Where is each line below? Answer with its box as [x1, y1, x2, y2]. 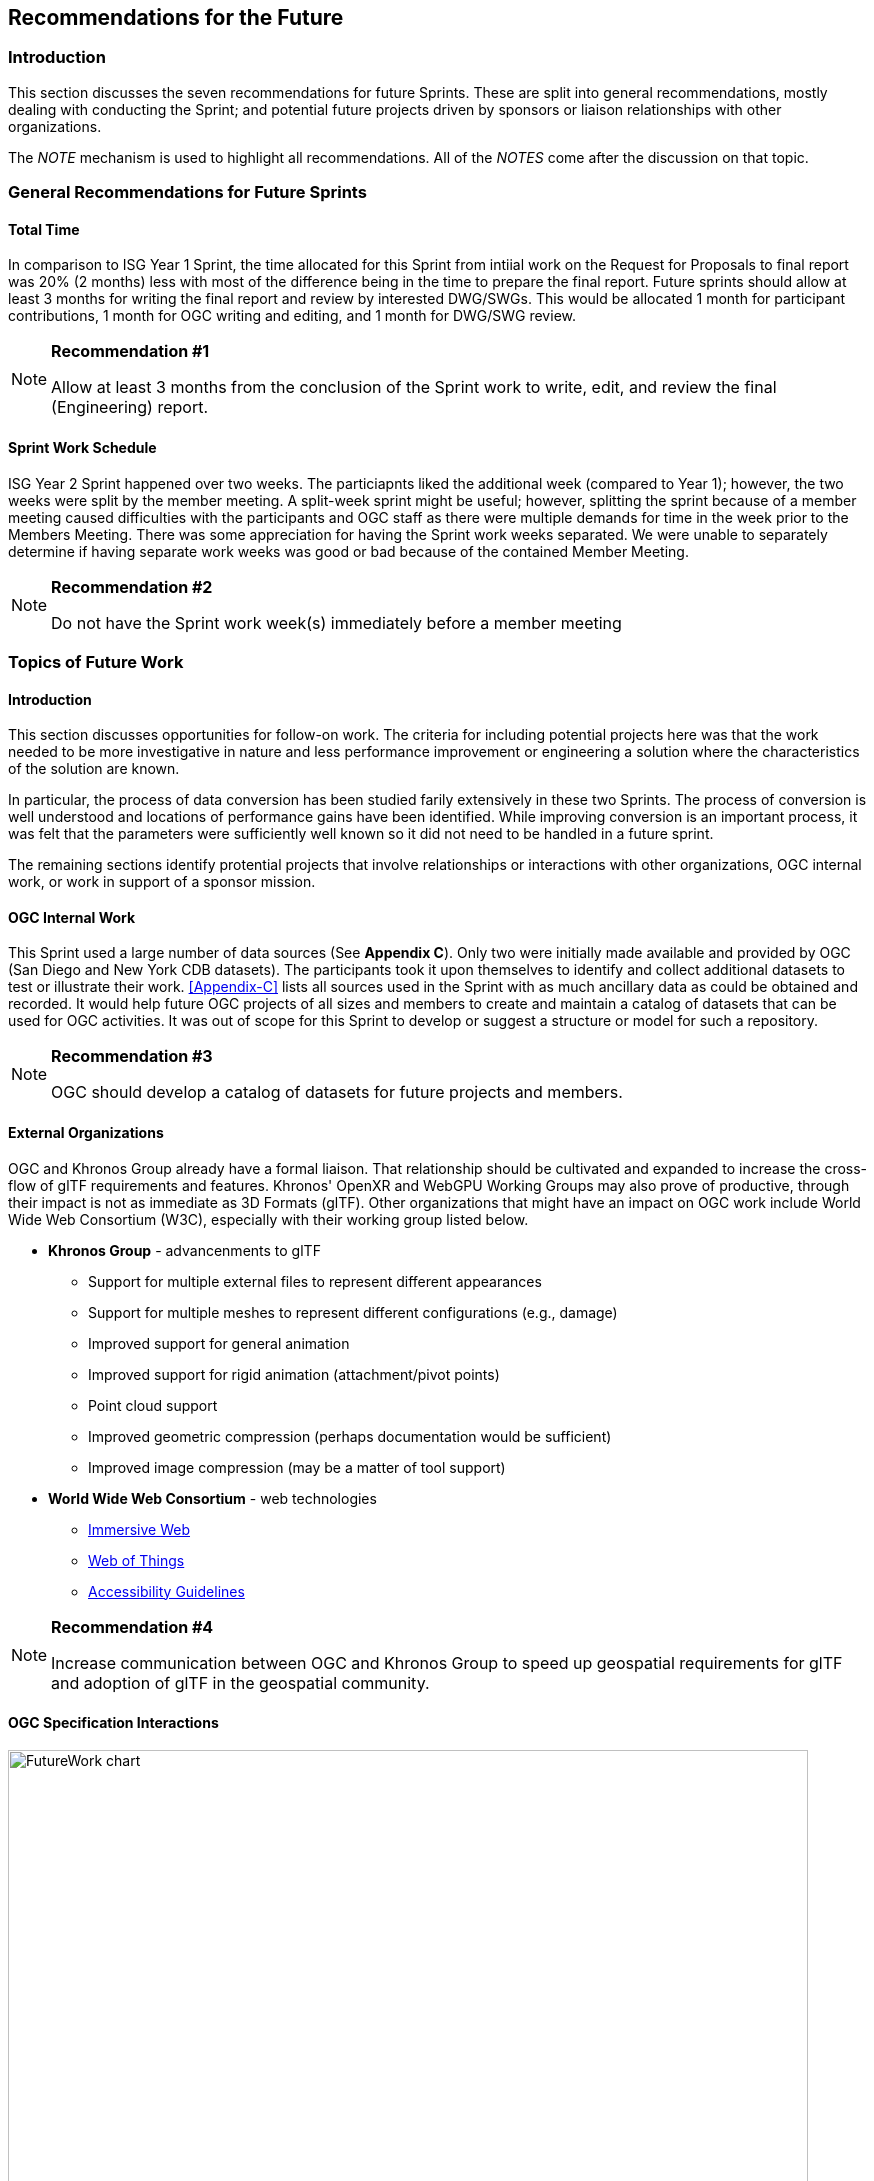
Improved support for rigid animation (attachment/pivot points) [88, 1365, 500, 1383]
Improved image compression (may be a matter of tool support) [88, 1458, 506, 1476]
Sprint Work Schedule [8, 439, 157, 456]
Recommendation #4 [51, 1616, 214, 1637]
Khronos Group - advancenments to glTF [48, 1241, 321, 1259]
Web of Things [88, 1551, 185, 1569]
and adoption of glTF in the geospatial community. [51, 1672, 430, 1693]
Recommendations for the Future [8, 5, 344, 30]
